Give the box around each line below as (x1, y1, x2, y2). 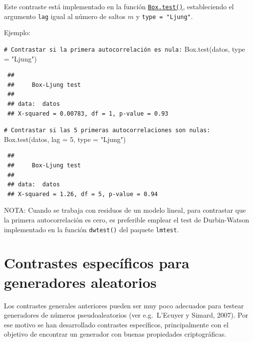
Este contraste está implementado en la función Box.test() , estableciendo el (4, 1, 234, 11)
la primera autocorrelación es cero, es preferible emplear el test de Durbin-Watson (4, 214, 250, 224)
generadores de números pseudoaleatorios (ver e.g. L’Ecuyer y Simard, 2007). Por (4, 310, 249, 320)
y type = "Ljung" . (136, 11, 193, 21)
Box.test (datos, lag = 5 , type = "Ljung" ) (4, 134, 126, 144)
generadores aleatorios (4, 272, 157, 292)
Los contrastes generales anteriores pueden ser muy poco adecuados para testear (4, 300, 244, 310)
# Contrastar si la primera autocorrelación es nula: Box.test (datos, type (4, 43, 245, 54)
